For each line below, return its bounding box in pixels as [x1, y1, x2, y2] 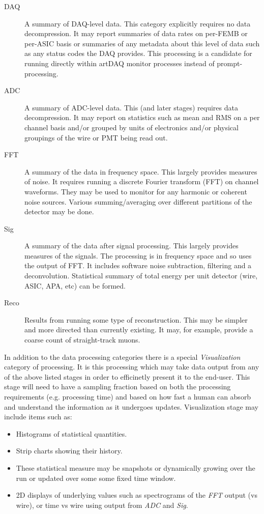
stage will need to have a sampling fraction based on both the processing [4, 381, 231, 392]
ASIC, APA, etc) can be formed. [24, 280, 126, 291]
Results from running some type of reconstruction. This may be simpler [24, 314, 248, 325]
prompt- [217, 58, 243, 68]
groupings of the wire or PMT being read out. [24, 132, 168, 142]
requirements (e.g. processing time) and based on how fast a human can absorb [4, 391, 251, 402]
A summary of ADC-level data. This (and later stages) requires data [24, 102, 238, 112]
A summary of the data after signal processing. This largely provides [24, 240, 239, 251]
